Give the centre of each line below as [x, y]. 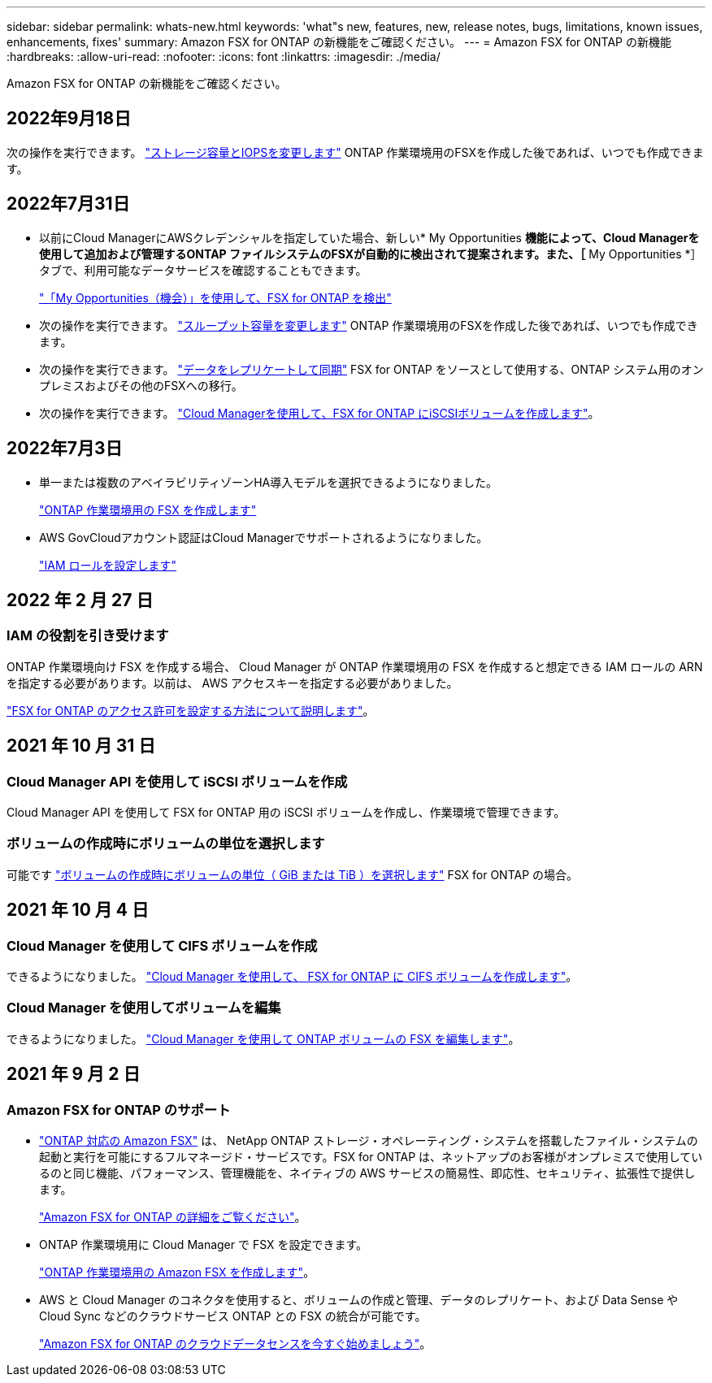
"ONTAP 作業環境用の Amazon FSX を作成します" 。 [177, 1272]
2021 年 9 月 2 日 [74, 1074]
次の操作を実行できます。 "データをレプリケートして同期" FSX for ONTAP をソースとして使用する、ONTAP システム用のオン [371, 369]
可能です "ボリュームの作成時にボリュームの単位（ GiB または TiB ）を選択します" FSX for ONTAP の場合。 [293, 874]
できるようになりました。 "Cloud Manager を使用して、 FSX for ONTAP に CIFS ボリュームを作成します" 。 [292, 976]
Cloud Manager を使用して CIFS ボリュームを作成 [162, 945]
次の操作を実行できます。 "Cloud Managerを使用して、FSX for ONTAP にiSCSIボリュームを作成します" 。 [319, 413]
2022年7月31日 [68, 204]
